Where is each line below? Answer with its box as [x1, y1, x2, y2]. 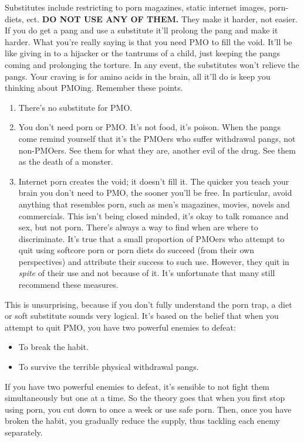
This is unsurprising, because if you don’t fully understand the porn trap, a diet [5, 298, 292, 310]
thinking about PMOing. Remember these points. [5, 81, 183, 94]
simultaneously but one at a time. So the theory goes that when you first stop [5, 392, 285, 404]
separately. [5, 426, 43, 438]
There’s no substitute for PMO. [18, 101, 133, 113]
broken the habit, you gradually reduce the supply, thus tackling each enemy [5, 414, 280, 427]
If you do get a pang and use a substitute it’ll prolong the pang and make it [5, 24, 278, 36]
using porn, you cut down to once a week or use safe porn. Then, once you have [5, 403, 292, 415]
